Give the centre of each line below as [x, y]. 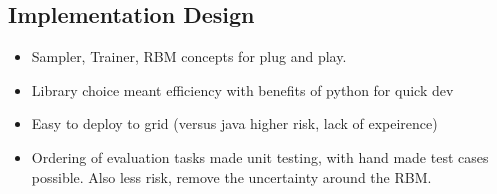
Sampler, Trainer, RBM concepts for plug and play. [189, 56]
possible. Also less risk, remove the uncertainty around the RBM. [231, 176]
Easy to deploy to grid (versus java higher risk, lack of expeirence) [234, 123]
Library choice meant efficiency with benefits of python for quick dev [242, 89]
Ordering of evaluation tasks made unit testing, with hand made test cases [260, 156]
